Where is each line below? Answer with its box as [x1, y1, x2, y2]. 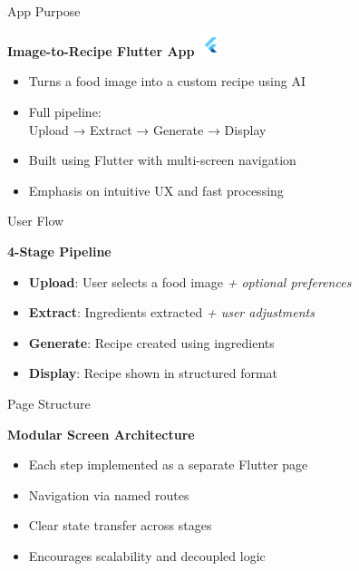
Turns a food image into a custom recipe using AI [28, 72, 306, 91]
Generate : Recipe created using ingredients [28, 333, 275, 352]
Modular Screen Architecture [7, 424, 195, 443]
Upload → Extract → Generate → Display [28, 120, 267, 139]
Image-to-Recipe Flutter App [7, 41, 195, 60]
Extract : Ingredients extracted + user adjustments [28, 303, 315, 322]
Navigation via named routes [28, 485, 189, 504]
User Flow [7, 211, 64, 230]
